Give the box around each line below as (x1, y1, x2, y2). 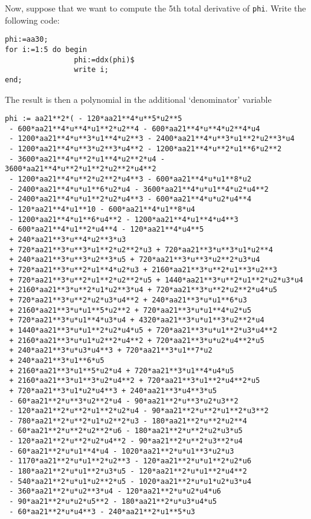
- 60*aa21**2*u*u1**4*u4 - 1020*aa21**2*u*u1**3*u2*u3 (9, 446, 234, 455)
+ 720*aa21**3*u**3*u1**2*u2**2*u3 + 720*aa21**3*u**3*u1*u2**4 (9, 245, 273, 254)
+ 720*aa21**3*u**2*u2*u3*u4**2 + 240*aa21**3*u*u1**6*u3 (9, 295, 247, 304)
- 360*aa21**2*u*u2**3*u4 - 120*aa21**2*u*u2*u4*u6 (9, 487, 221, 496)
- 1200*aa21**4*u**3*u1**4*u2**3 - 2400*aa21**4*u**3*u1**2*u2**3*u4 (9, 134, 295, 143)
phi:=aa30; (5, 35, 48, 44)
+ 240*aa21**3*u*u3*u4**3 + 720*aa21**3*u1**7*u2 (9, 346, 213, 355)
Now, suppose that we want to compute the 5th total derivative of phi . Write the (5, 2, 306, 14)
